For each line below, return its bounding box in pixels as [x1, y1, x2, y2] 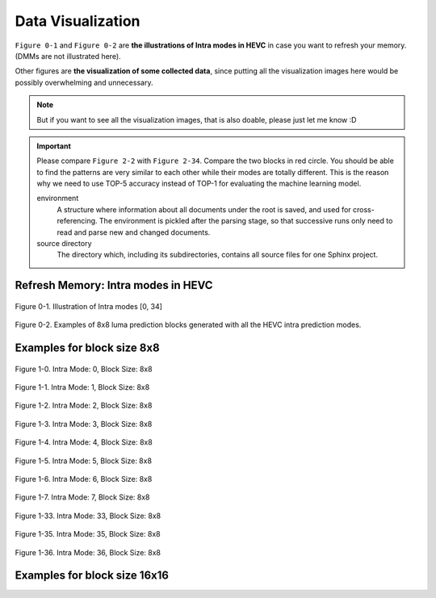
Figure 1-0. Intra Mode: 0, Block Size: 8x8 [15, 364, 153, 374]
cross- [352, 204, 375, 214]
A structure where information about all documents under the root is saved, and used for [57, 204, 351, 214]
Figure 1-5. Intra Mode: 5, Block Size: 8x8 [15, 456, 153, 466]
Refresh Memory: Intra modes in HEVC [15, 278, 213, 292]
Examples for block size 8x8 [15, 341, 161, 355]
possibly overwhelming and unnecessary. [15, 77, 153, 87]
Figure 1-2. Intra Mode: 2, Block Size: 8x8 [15, 400, 153, 411]
